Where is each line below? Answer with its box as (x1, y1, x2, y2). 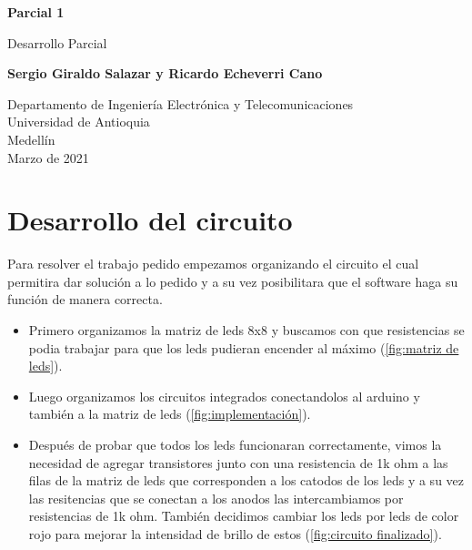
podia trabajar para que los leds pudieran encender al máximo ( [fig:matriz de (28, 338, 459, 357)
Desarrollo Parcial (7, 33, 107, 52)
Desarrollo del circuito (7, 201, 293, 239)
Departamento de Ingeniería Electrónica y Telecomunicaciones (7, 94, 354, 113)
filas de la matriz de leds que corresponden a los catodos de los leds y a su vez (28, 471, 465, 490)
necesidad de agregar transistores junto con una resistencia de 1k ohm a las (28, 453, 448, 472)
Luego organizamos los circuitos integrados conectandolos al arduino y (28, 386, 420, 405)
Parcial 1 (7, 3, 65, 21)
